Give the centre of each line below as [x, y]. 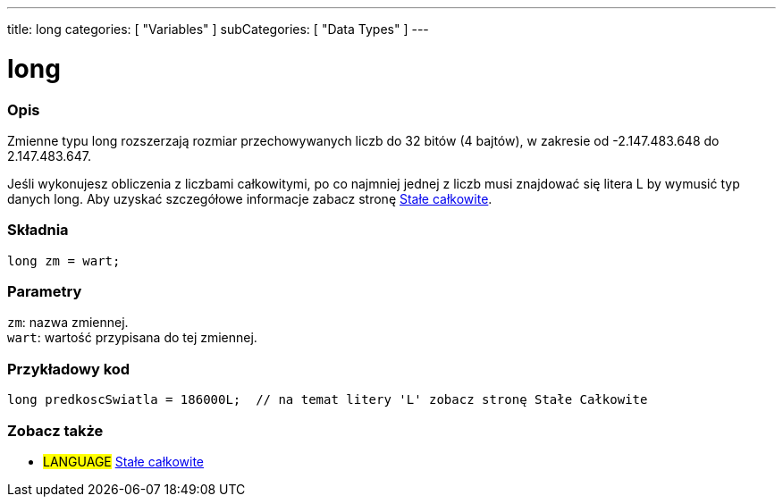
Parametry [45, 291]
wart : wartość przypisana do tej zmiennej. [132, 338]
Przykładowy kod [69, 369]
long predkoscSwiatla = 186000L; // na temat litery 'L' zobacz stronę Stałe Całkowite [328, 400]
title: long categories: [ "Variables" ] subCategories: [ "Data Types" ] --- [218, 29]
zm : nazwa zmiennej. [68, 323]
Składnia [38, 230]
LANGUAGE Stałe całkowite [124, 461]
